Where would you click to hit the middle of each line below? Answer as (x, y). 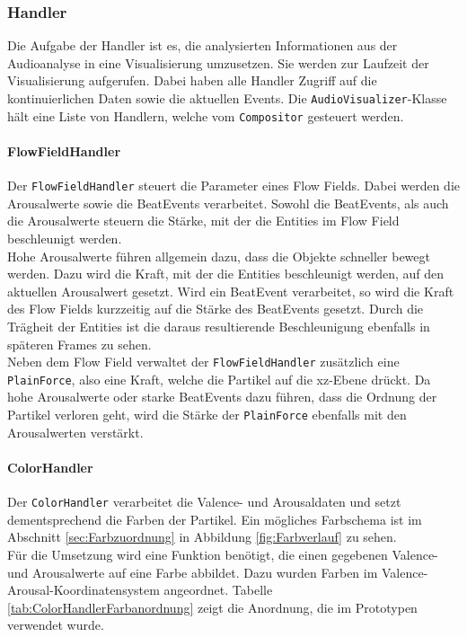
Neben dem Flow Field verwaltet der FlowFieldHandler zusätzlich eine (203, 362)
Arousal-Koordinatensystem (84, 590)
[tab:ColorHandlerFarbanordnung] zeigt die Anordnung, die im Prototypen (212, 607)
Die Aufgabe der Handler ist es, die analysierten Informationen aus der (203, 45)
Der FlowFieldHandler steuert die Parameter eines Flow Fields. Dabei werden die (234, 186)
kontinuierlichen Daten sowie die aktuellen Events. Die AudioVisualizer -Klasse (227, 98)
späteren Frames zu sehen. (79, 344)
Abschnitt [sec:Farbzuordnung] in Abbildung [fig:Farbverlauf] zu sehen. (202, 537)
